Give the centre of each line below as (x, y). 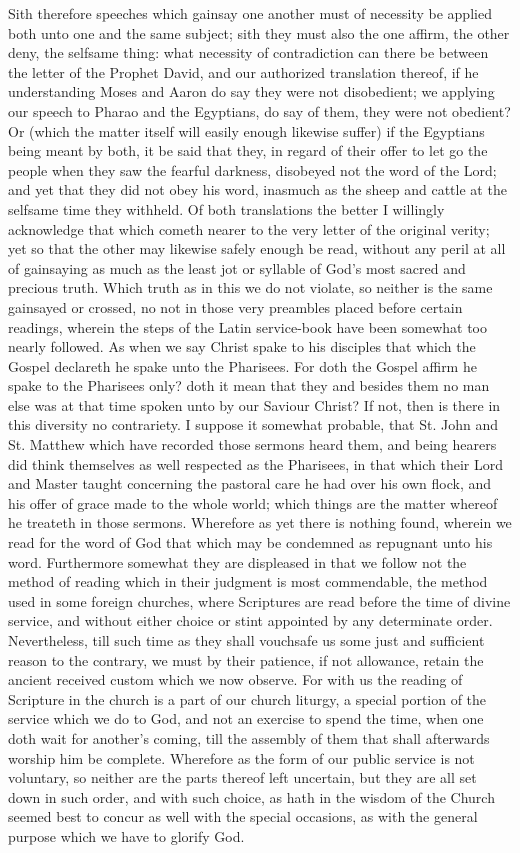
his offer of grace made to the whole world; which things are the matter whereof (253, 502)
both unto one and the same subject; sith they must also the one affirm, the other (259, 32)
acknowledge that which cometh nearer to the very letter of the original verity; (249, 228)
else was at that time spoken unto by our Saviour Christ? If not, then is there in (254, 404)
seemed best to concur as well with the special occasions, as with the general (243, 816)
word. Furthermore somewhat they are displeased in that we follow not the (237, 561)
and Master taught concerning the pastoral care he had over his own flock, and (250, 483)
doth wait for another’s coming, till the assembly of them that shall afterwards (249, 737)
